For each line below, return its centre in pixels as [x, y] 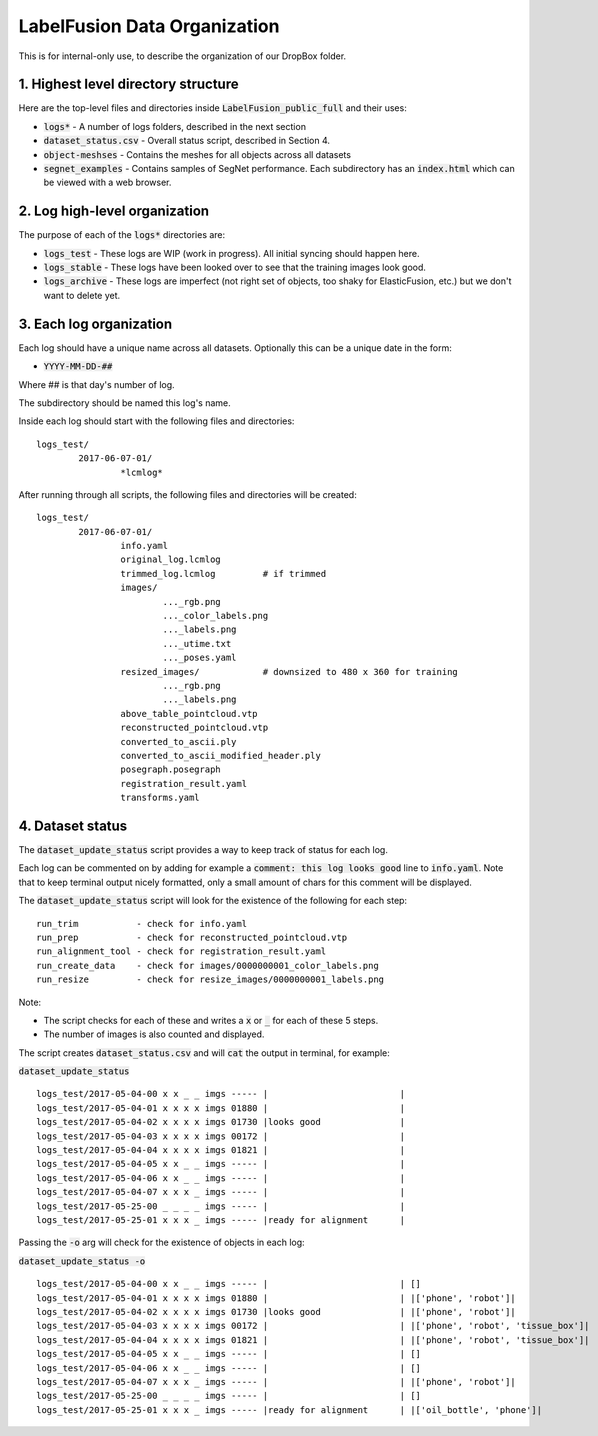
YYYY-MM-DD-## [78, 366]
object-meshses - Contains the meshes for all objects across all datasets [197, 154]
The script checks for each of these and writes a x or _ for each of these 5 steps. [211, 1020]
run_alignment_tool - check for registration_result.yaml [181, 951]
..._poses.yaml [199, 658]
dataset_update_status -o [82, 1261]
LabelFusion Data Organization [149, 26]
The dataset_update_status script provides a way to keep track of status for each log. [203, 850]
